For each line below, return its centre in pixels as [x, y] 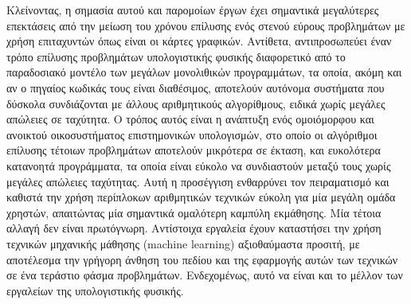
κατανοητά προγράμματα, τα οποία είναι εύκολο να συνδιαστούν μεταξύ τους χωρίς [199, 165]
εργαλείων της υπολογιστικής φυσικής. [95, 290]
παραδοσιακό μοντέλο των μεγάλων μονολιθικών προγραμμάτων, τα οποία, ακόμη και [204, 72]
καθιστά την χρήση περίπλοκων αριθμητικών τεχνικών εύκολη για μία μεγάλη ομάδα [201, 197]
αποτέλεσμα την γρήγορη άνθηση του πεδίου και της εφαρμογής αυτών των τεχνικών [202, 259]
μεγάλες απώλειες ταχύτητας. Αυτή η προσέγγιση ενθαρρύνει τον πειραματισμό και [198, 181]
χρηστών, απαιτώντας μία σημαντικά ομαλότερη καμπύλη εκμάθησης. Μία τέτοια [194, 212]
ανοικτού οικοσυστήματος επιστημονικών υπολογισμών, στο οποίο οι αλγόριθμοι [192, 134]
